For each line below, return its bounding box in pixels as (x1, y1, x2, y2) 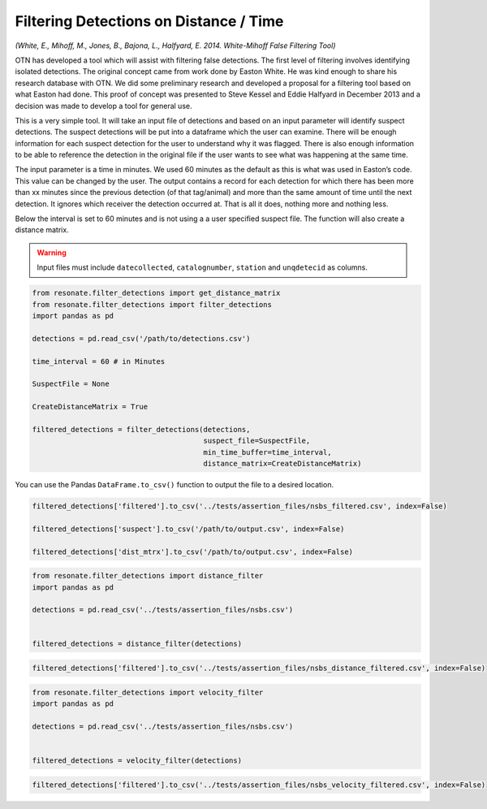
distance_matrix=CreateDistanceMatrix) (203, 459, 362, 469)
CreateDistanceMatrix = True (32, 402, 149, 412)
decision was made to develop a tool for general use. (15, 101, 192, 110)
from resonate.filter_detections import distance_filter (32, 571, 264, 581)
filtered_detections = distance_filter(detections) (32, 639, 243, 649)
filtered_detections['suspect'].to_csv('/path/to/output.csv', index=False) (32, 524, 345, 534)
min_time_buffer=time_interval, (203, 448, 332, 456)
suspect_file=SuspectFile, (203, 436, 311, 446)
